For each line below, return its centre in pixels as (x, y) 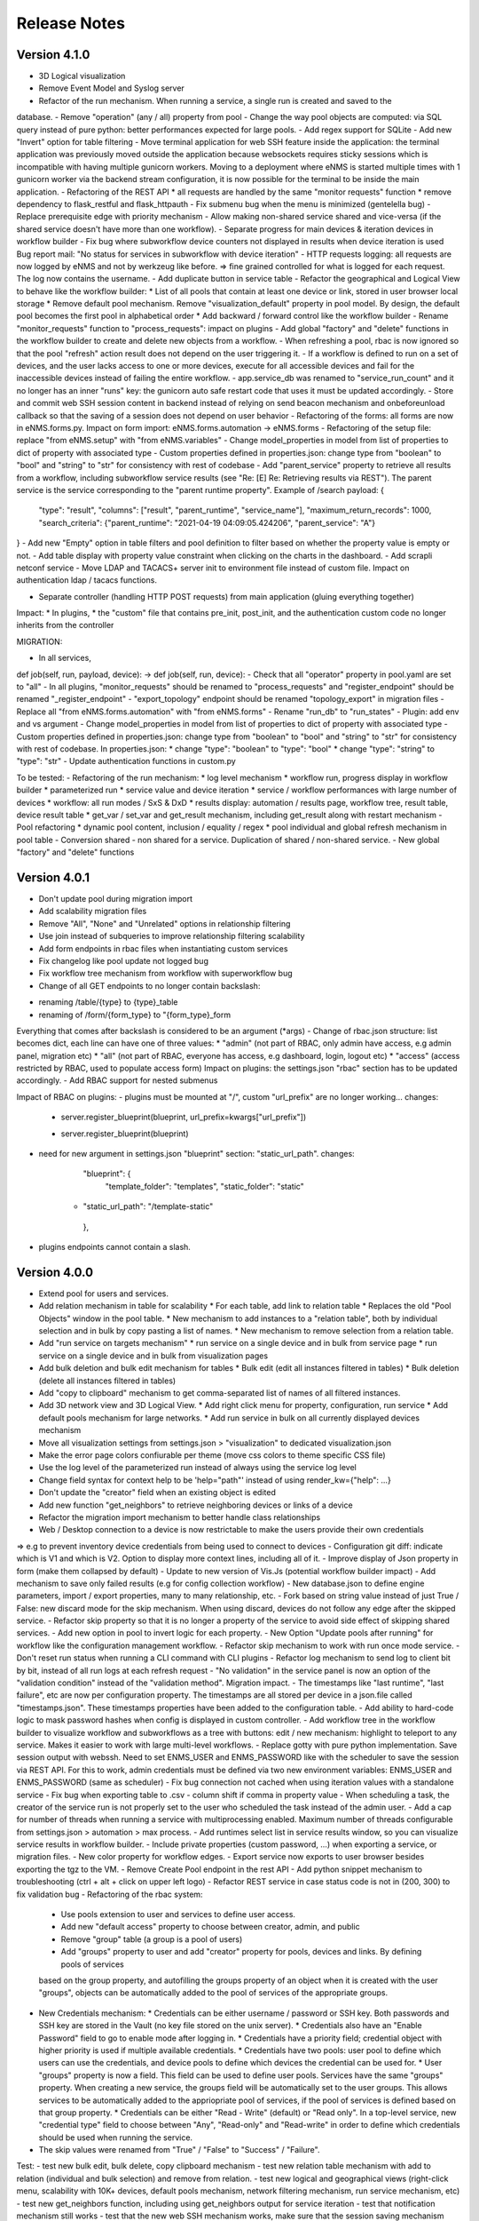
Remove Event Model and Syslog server (112, 88)
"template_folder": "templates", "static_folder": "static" (205, 1186)
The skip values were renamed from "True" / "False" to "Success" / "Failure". (179, 2150)
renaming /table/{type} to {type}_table (108, 1002)
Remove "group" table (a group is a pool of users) (152, 1939)
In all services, (65, 658)
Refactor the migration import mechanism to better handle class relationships (180, 1517)
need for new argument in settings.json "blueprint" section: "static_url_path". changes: (196, 1154)
